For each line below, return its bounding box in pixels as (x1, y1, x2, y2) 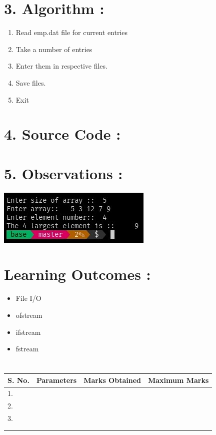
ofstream (15, 309, 42, 320)
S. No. (7, 375, 29, 385)
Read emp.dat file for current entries (15, 27, 128, 38)
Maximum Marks (147, 375, 209, 385)
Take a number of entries (15, 44, 92, 54)
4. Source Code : (4, 124, 121, 144)
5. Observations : (4, 163, 123, 183)
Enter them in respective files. (15, 61, 107, 71)
